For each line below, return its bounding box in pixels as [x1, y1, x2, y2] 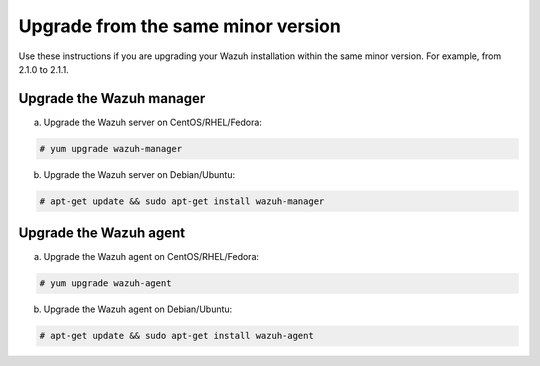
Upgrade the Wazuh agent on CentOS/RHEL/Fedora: [43, 251, 260, 263]
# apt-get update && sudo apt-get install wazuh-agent [39, 330, 314, 342]
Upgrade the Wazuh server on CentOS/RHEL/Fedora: [43, 116, 262, 128]
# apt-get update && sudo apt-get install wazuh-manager [39, 195, 325, 207]
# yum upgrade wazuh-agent [39, 278, 172, 289]
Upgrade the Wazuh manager [18, 90, 206, 107]
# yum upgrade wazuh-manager [39, 143, 183, 154]
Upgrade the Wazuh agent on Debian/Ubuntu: [43, 303, 233, 315]
